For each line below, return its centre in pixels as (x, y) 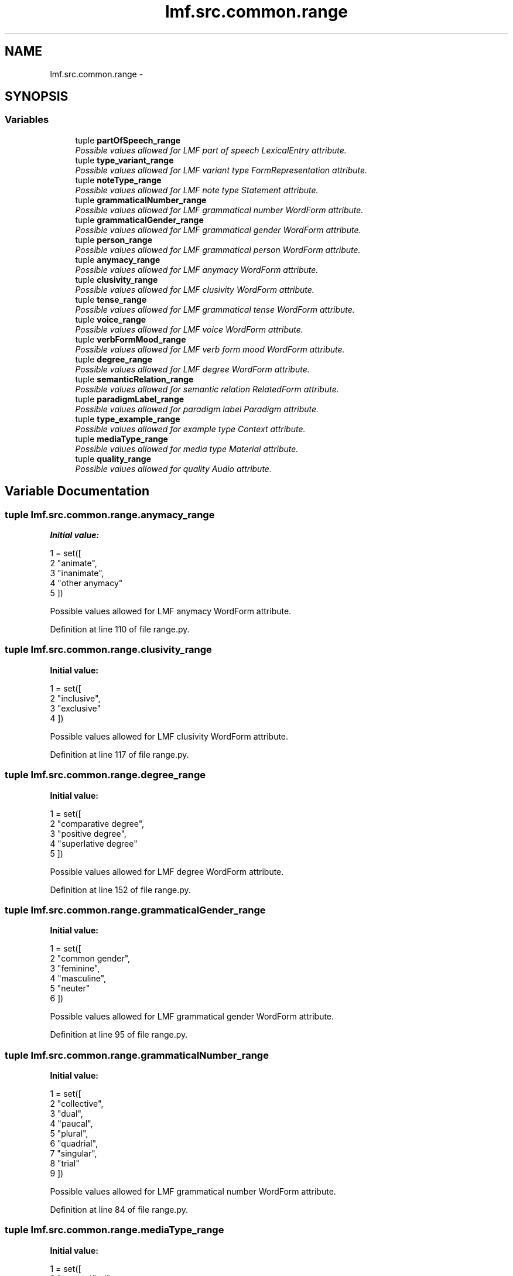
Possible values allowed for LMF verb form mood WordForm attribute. (210, 349)
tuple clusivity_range (117, 279)
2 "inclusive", (75, 698)
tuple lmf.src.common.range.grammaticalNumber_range (137, 1055)
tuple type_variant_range (124, 160)
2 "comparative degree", (97, 823)
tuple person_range (114, 240)
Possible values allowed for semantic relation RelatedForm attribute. (207, 389)
